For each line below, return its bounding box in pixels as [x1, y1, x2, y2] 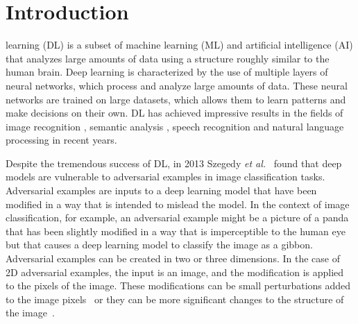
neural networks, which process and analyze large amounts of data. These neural [6, 78, 348, 92]
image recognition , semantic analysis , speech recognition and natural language [6, 119, 344, 133]
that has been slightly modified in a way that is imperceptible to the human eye [6, 223, 346, 238]
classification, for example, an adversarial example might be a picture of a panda [6, 210, 349, 225]
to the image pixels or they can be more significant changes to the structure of [6, 291, 344, 306]
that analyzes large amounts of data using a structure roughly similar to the [6, 51, 330, 65]
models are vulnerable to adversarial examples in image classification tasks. [6, 169, 325, 184]
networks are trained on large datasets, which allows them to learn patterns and [6, 92, 346, 106]
